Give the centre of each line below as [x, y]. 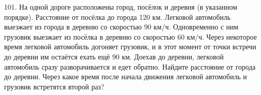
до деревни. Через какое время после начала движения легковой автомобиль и [126, 76]
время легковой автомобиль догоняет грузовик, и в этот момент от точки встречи [130, 46]
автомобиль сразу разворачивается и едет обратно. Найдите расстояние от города [130, 66]
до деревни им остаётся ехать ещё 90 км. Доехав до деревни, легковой [114, 56]
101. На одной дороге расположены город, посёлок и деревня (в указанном [121, 7]
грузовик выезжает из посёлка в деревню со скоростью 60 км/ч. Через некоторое [130, 36]
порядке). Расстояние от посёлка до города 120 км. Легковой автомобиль [118, 17]
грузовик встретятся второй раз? [54, 86]
